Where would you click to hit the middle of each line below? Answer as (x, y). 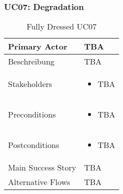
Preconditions (32, 114)
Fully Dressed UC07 (62, 26)
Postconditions (34, 145)
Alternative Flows (39, 182)
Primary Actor (38, 46)
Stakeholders (30, 84)
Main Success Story (42, 167)
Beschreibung (31, 61)
